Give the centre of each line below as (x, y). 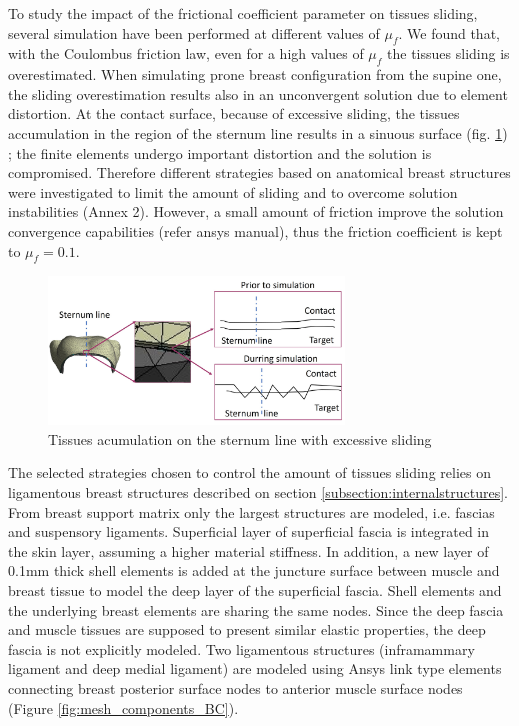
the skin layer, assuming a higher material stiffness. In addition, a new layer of (248, 550)
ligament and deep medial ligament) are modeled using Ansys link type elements (255, 668)
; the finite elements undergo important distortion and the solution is (220, 152)
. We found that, (449, 32)
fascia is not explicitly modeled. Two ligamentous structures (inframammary (241, 648)
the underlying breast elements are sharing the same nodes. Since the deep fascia (256, 609)
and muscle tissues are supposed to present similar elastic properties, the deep (247, 629)
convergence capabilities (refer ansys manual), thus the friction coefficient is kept (255, 230)
